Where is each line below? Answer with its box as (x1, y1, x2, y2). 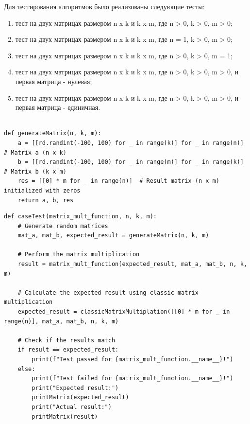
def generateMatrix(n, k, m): (4, 130, 101, 137)
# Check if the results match (17, 336, 116, 344)
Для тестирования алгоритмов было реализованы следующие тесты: (4, 1, 205, 11)
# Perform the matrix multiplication (17, 251, 140, 258)
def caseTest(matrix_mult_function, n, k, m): (4, 213, 157, 220)
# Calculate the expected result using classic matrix (17, 289, 199, 296)
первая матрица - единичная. (15, 102, 100, 112)
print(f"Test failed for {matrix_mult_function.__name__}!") (32, 375, 233, 382)
